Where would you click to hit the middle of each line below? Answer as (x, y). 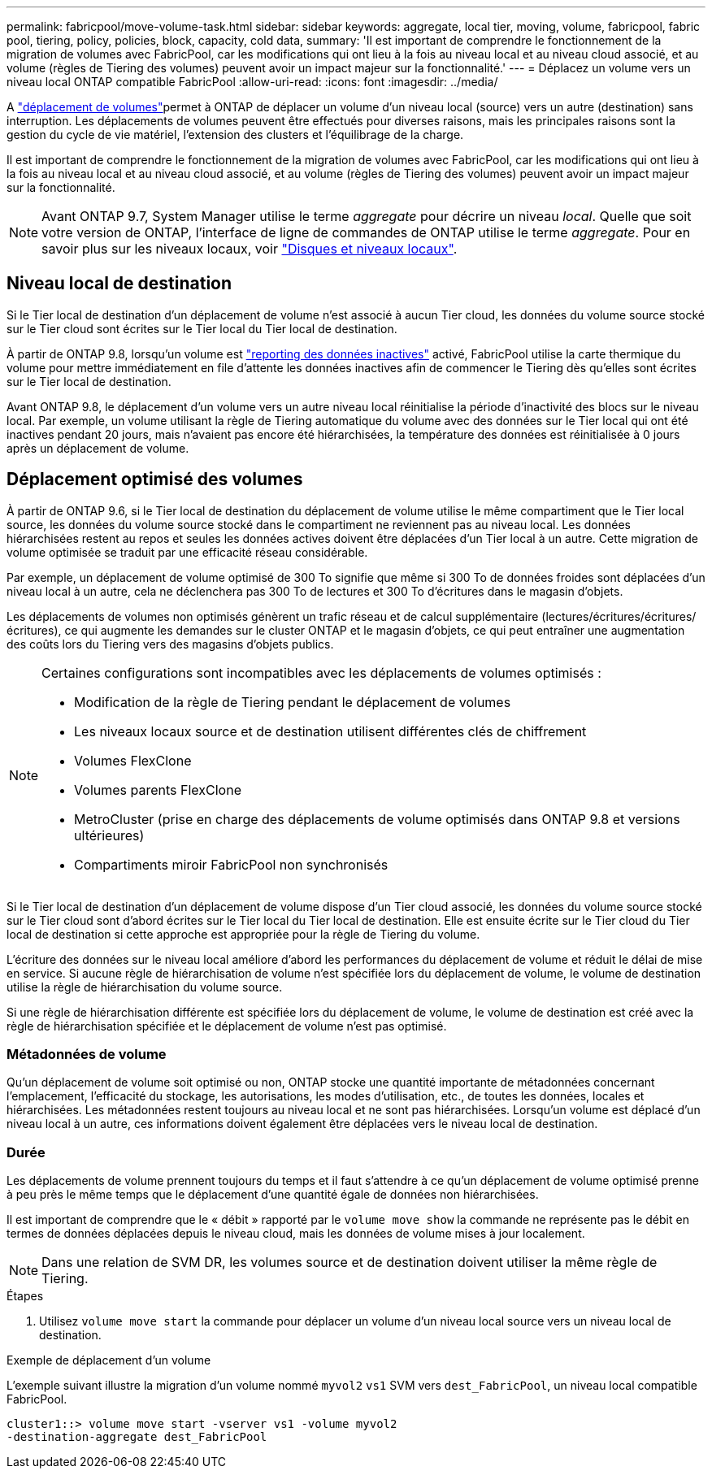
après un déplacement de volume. (98, 448)
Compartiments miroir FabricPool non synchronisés (231, 864)
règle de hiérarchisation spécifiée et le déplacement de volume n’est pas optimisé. (227, 1026)
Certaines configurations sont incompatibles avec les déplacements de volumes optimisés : (321, 672)
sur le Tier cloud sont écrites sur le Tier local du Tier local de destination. (202, 328)
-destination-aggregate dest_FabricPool (137, 1437)
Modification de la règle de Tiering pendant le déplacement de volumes (293, 702)
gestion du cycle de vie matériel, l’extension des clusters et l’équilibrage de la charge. (235, 134)
